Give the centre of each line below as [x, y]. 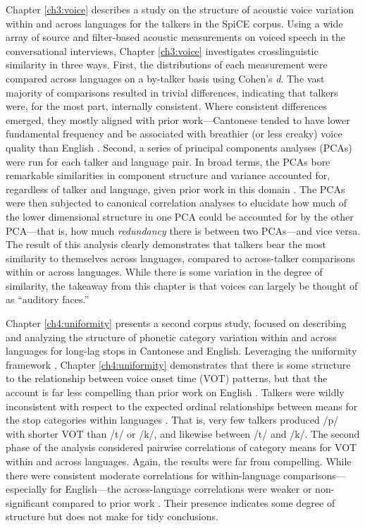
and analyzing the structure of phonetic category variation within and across [171, 337]
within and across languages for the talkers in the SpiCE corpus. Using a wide [174, 23]
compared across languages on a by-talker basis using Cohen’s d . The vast [165, 78]
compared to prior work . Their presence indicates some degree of [194, 502]
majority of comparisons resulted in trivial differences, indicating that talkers [172, 92]
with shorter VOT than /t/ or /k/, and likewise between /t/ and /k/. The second [183, 433]
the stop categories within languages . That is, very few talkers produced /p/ [172, 420]
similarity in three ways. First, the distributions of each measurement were [167, 65]
